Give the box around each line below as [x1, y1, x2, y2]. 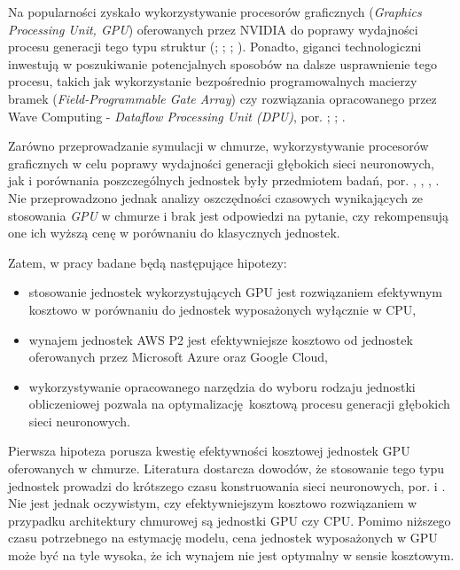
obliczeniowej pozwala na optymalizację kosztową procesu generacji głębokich [28, 394, 450, 413]
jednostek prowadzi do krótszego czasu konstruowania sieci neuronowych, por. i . [8, 476, 446, 495]
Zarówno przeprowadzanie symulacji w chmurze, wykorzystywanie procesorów [8, 137, 429, 155]
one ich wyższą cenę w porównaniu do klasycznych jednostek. [8, 223, 340, 242]
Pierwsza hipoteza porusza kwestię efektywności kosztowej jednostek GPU [8, 441, 410, 460]
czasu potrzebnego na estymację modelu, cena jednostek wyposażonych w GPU [8, 528, 438, 547]
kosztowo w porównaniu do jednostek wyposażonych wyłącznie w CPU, [28, 300, 417, 318]
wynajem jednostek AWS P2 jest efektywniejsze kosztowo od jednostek [28, 330, 413, 348]
